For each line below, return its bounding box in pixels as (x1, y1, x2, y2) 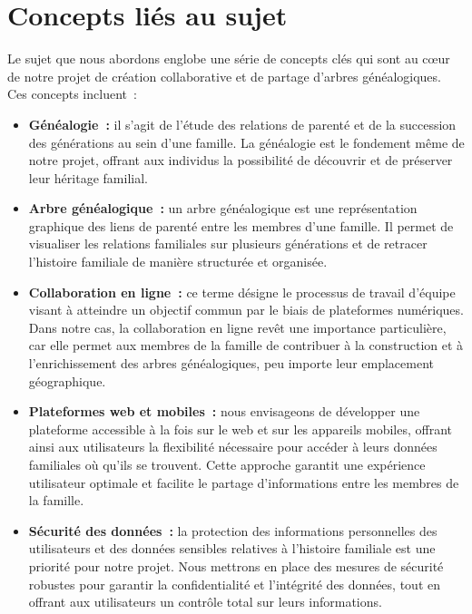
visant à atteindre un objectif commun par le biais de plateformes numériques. (28, 300, 464, 319)
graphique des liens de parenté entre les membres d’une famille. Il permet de (28, 216, 454, 235)
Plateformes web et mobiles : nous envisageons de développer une (28, 402, 420, 421)
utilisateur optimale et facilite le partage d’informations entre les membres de (28, 473, 459, 492)
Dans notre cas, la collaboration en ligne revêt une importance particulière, (28, 317, 447, 336)
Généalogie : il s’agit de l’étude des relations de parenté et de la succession (28, 114, 457, 133)
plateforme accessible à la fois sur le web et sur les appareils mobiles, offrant (28, 419, 453, 438)
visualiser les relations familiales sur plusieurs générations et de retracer (28, 234, 428, 253)
